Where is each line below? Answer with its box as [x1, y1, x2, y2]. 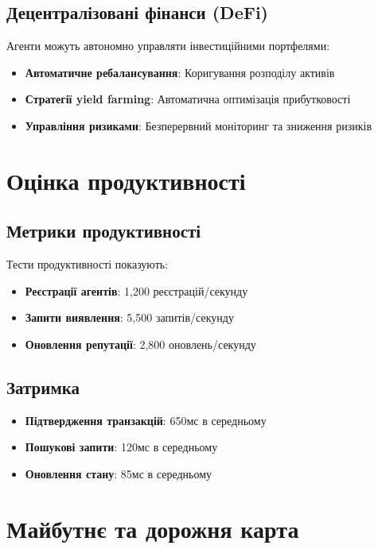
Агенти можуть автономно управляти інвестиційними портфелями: [6, 37, 330, 54]
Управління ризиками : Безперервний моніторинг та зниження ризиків [25, 117, 372, 133]
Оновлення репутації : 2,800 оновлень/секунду [25, 335, 256, 352]
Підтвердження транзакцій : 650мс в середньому [25, 412, 267, 428]
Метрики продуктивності [6, 218, 201, 243]
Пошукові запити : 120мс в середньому [25, 439, 218, 455]
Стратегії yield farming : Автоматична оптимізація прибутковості [25, 91, 351, 107]
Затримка [6, 374, 80, 399]
